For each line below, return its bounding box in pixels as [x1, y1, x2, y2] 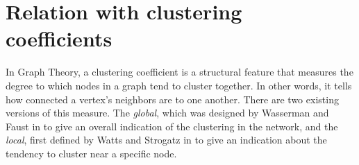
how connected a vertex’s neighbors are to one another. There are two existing [6, 92, 339, 106]
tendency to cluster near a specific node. [6, 146, 177, 160]
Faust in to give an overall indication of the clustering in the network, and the [6, 119, 338, 133]
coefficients [6, 24, 112, 53]
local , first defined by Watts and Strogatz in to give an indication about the [6, 132, 327, 147]
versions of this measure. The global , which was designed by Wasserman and [6, 105, 329, 120]
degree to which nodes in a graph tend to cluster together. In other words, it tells [6, 78, 352, 92]
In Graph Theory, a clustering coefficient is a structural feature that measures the [6, 64, 353, 79]
